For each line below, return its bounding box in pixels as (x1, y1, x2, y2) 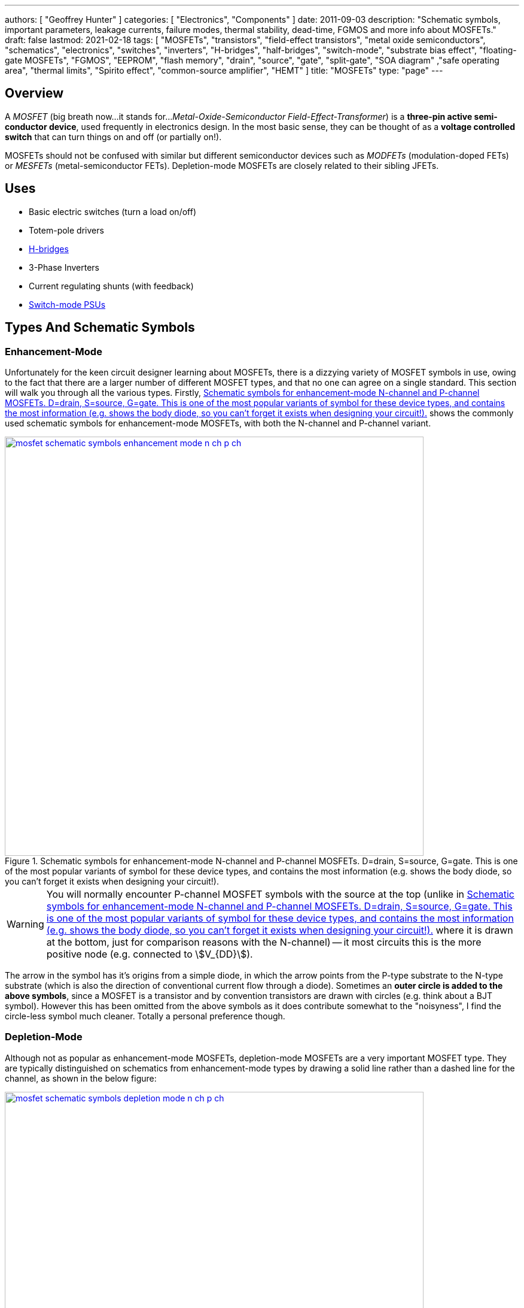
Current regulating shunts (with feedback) (29, 280, 194, 291)
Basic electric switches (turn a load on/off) (29, 206, 196, 217)
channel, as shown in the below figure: (5, 1073, 157, 1083)
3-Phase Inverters (29, 262, 99, 272)
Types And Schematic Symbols (5, 320, 195, 335)
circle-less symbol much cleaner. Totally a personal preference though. (5, 1010, 285, 1021)
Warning (7, 918, 44, 930)
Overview (5, 86, 64, 101)
